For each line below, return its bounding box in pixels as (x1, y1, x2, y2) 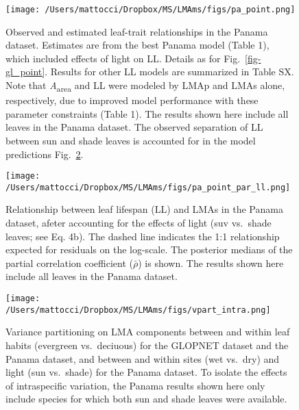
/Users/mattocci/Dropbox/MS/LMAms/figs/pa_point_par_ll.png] (5, 182, 291, 192)
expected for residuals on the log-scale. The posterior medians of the (5, 242, 293, 257)
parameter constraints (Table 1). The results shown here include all (5, 106, 289, 120)
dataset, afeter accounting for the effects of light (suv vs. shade (5, 216, 272, 230)
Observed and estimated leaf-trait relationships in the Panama (5, 24, 268, 38)
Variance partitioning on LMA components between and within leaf (5, 324, 290, 339)
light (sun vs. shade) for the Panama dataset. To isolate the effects (5, 365, 287, 379)
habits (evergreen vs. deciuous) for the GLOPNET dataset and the (5, 337, 289, 352)
